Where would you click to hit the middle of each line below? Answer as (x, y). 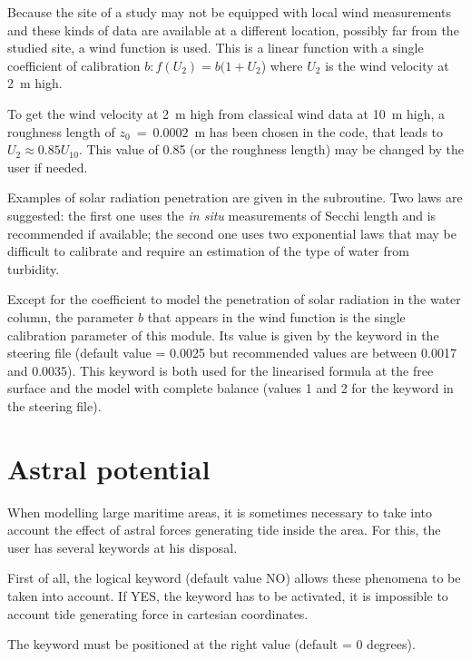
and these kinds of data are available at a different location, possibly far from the (233, 30)
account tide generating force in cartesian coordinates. (158, 613)
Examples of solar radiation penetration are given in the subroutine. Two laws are (235, 197)
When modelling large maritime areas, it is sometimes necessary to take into (220, 512)
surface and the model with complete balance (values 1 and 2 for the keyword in (231, 388)
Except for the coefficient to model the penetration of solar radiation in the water (234, 299)
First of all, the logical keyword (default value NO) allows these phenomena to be (234, 578)
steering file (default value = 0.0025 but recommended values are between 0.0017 (232, 353)
